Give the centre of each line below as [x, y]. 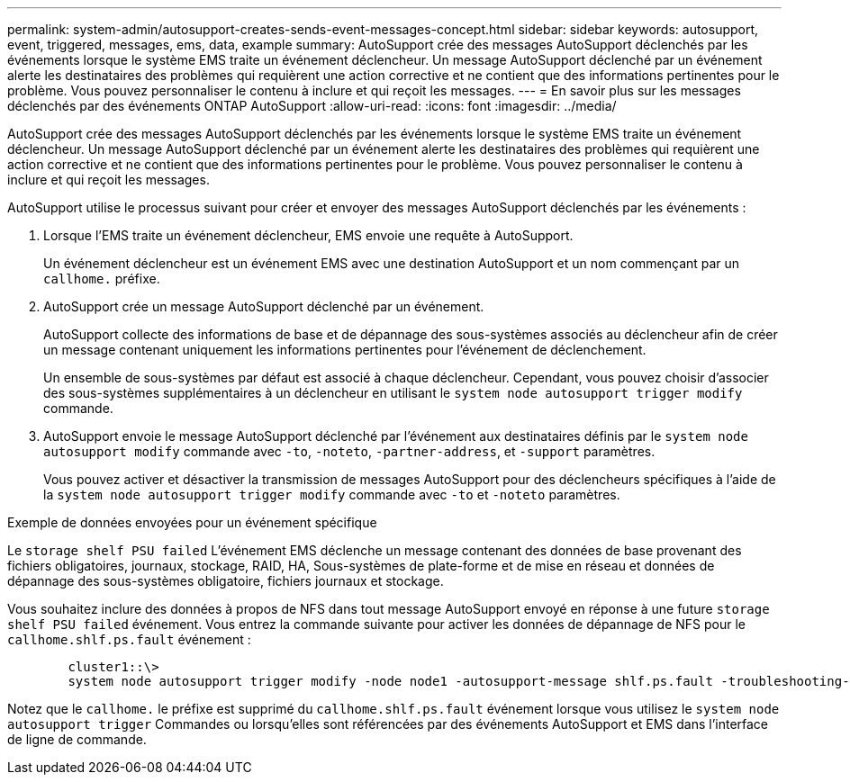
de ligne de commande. [77, 739]
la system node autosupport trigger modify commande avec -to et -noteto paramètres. [332, 494]
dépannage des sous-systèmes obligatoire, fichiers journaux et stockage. [226, 581]
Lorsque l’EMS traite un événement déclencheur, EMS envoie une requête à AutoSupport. [308, 235]
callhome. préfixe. [102, 279]
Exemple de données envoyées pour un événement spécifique [192, 522]
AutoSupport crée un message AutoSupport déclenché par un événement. [264, 306]
